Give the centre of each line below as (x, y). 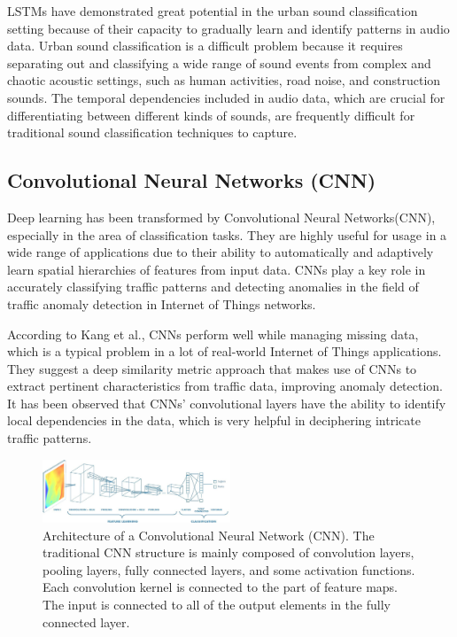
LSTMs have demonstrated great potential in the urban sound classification (213, 11)
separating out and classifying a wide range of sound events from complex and (219, 62)
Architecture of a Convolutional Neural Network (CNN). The (209, 535)
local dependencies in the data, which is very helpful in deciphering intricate (214, 420)
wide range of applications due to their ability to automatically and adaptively (221, 252)
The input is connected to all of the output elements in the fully (217, 605)
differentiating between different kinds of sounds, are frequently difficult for (211, 115)
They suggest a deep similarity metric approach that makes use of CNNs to (212, 368)
